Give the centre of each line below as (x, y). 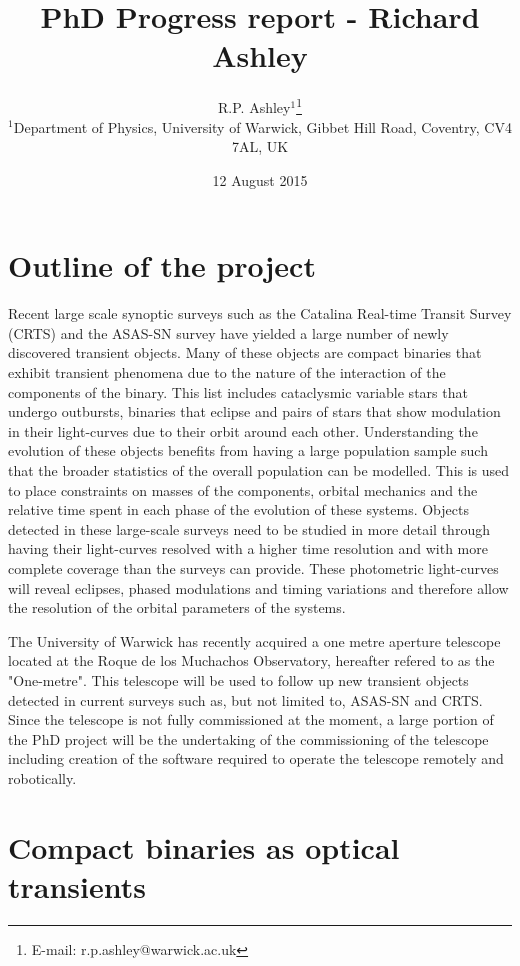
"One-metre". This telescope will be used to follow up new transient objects (238, 679)
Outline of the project (162, 265)
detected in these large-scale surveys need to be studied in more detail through (249, 528)
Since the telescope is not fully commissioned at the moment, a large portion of (251, 719)
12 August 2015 (260, 179)
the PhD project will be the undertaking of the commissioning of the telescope (248, 738)
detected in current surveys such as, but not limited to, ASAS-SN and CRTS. (245, 699)
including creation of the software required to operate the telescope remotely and (256, 758)
